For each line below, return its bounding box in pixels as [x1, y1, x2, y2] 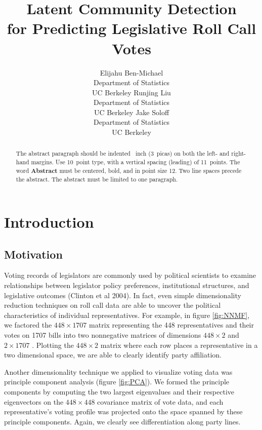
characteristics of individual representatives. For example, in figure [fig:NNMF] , [4, 309, 250, 320]
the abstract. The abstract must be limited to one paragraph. [16, 175, 178, 184]
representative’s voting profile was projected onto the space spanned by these [4, 406, 243, 417]
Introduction [4, 211, 94, 232]
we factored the [4, 319, 52, 330]
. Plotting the [32, 339, 74, 350]
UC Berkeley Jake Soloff [94, 106, 169, 117]
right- [231, 149, 246, 158]
